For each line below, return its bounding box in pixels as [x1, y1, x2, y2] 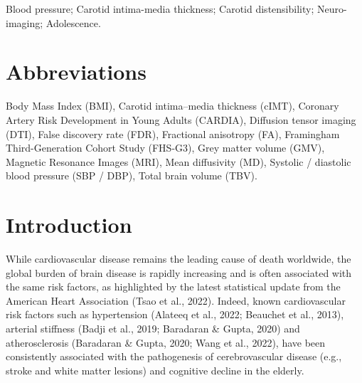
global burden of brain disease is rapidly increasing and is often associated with [6, 265, 352, 280]
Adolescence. [46, 15, 101, 30]
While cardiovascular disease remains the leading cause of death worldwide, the [6, 251, 351, 266]
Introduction [6, 210, 132, 239]
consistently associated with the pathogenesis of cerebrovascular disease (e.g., [6, 349, 342, 364]
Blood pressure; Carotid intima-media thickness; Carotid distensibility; [6, 1, 314, 16]
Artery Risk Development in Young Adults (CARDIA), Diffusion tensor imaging [6, 112, 356, 127]
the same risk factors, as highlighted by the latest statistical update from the [6, 279, 341, 294]
